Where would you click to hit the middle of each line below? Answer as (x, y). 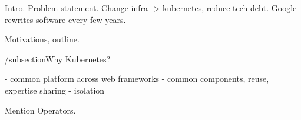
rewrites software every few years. (65, 19)
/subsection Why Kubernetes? (58, 59)
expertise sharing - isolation (55, 90)
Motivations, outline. (42, 39)
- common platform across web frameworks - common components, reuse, (137, 79)
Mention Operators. (40, 110)
